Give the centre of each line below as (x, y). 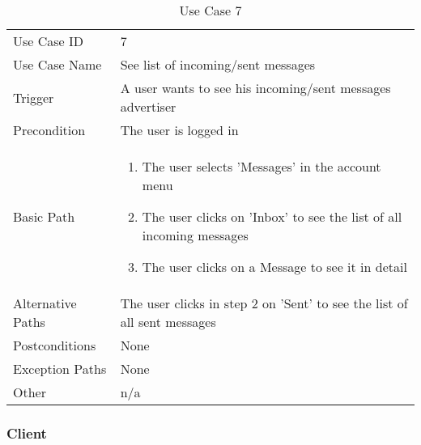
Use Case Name (57, 64)
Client (27, 432)
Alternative (45, 303)
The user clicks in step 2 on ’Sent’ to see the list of (264, 303)
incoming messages (195, 235)
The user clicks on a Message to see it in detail (274, 267)
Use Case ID (49, 41)
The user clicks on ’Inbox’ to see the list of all (272, 216)
